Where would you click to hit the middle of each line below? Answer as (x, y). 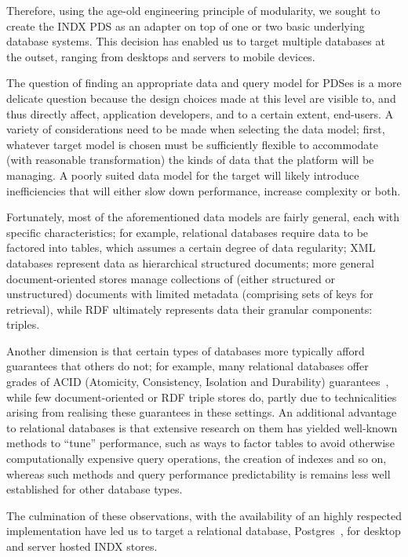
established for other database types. (95, 489)
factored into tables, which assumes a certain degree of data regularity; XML (191, 248)
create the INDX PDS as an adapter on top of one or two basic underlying (186, 25)
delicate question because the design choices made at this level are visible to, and (201, 98)
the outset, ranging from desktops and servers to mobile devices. (161, 56)
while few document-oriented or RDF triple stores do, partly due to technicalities (202, 397)
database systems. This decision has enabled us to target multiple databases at (196, 41)
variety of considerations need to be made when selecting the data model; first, (196, 129)
